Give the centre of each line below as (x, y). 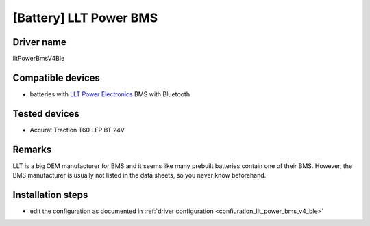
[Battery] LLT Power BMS (85, 18)
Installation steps (50, 195)
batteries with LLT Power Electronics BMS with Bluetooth (110, 94)
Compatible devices (57, 77)
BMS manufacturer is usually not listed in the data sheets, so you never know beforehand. (139, 175)
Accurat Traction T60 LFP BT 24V (77, 130)
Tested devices (46, 114)
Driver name (39, 42)
